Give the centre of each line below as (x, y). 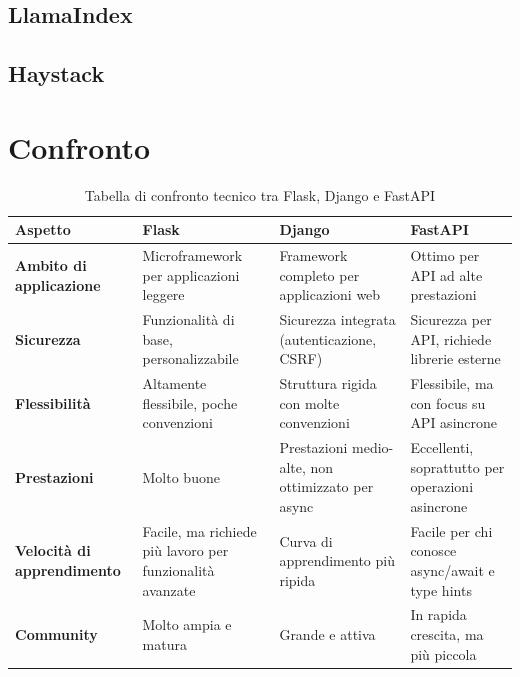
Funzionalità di (188, 319)
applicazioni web (330, 294)
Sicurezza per (451, 319)
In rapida (438, 614)
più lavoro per (185, 550)
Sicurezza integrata (337, 319)
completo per (319, 274)
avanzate (169, 589)
